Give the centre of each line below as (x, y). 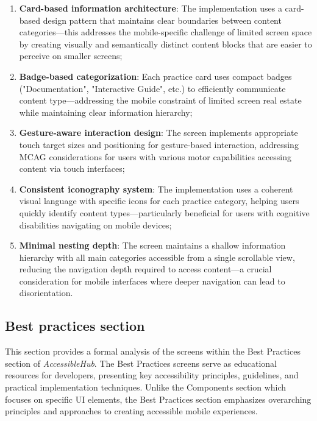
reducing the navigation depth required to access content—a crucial (145, 269)
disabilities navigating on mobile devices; (95, 225)
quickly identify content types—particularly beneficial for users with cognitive (164, 212)
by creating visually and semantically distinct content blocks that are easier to (166, 44)
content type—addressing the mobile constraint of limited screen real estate (160, 100)
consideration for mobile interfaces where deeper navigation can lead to (152, 281)
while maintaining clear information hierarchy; (106, 112)
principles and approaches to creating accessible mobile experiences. (131, 411)
